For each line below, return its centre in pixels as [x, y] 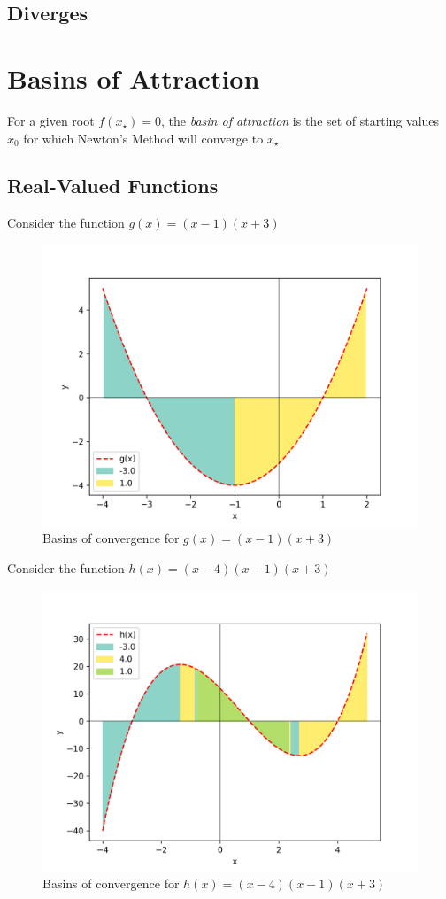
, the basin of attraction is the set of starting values [300, 120]
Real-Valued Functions [113, 186]
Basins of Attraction [134, 77]
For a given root [51, 120]
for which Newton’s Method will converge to [143, 138]
